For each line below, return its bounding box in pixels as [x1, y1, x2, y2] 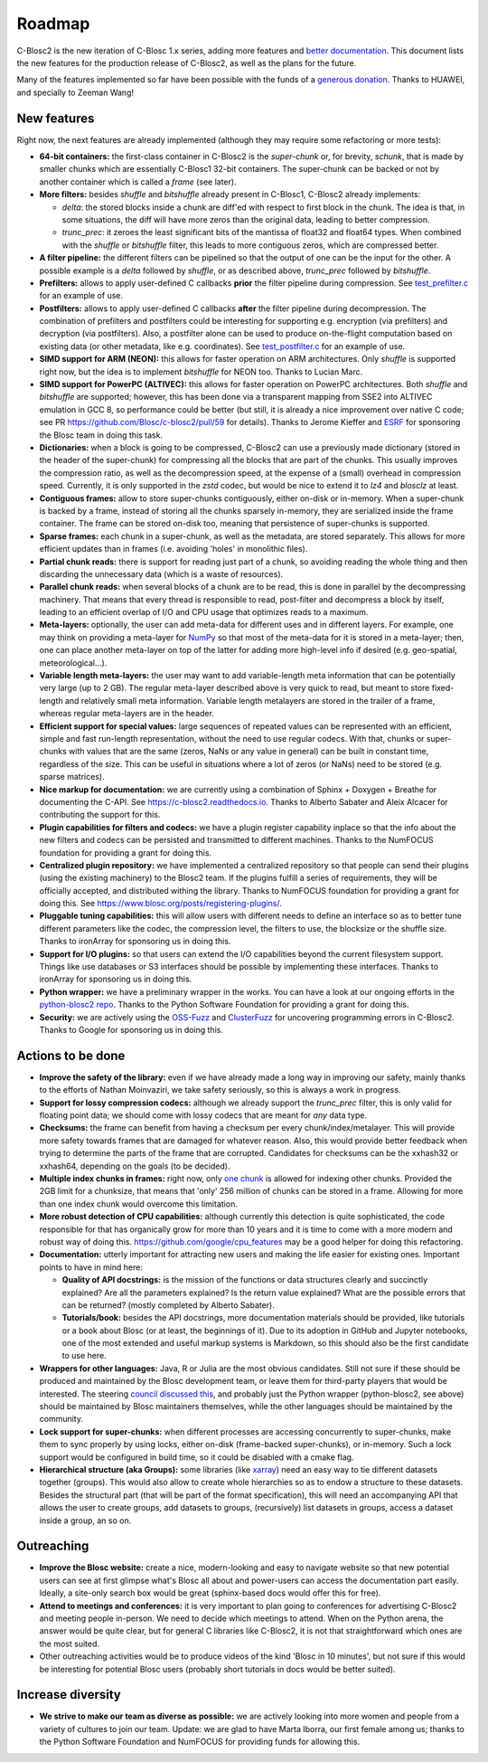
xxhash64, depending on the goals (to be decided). [39, 1160, 230, 1171]
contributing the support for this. [39, 810, 161, 820]
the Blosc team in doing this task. [39, 430, 163, 440]
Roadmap [16, 14, 90, 33]
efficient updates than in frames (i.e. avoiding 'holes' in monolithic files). [39, 544, 308, 554]
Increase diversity [16, 1687, 121, 1702]
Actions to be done [16, 1047, 126, 1063]
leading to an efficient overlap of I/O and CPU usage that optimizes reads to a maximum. [39, 607, 369, 618]
